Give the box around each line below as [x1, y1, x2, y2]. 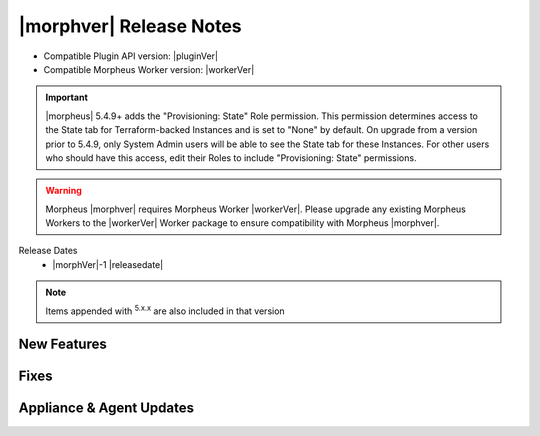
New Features [18, 336, 107, 353]
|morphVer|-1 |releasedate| [52, 258, 164, 270]
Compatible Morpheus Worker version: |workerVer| [43, 63, 255, 75]
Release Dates [18, 245, 78, 257]
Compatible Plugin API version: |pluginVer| [43, 50, 219, 62]
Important [45, 91, 89, 104]
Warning [45, 185, 82, 197]
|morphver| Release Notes [18, 15, 242, 37]
